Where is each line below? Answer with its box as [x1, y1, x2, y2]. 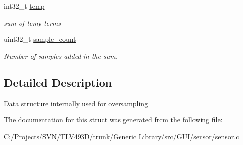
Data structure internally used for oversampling [4, 98, 148, 108]
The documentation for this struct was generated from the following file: [4, 114, 223, 125]
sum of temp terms [4, 17, 61, 28]
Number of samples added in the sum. [4, 50, 118, 61]
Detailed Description [4, 74, 112, 90]
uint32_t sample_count [4, 34, 76, 44]
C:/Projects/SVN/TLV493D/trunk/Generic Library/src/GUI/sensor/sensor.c [4, 131, 239, 141]
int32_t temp [4, 1, 45, 11]
